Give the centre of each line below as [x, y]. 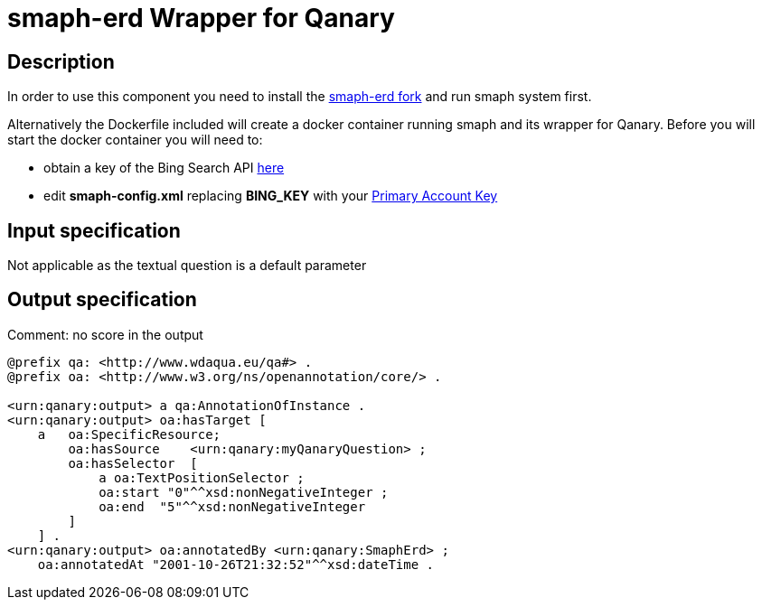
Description [61, 61]
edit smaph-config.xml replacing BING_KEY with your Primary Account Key [271, 196]
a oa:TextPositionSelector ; [202, 477]
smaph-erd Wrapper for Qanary [201, 18]
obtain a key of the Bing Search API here [164, 168]
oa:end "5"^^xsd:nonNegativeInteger [232, 506]
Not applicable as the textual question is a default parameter [187, 266]
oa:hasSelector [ [133, 463]
